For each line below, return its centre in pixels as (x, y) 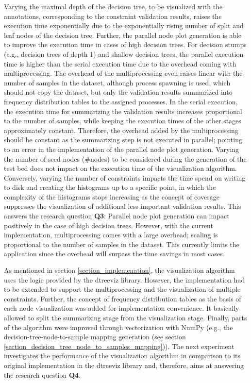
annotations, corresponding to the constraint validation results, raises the (113, 16)
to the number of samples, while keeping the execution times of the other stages (123, 121)
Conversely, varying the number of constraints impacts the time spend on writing (125, 177)
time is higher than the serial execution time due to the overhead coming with (120, 63)
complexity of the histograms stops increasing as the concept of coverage (112, 196)
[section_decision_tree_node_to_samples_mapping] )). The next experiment (119, 346)
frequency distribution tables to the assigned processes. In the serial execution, (121, 101)
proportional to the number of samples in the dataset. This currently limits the (122, 244)
